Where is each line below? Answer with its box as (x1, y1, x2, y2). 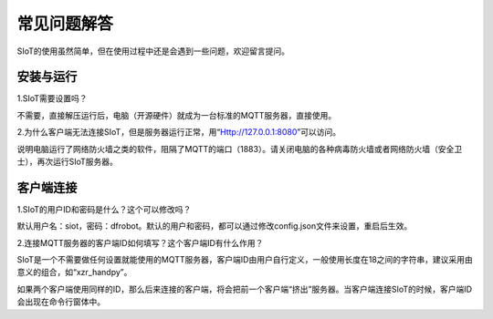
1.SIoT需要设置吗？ (16, 93, 88, 104)
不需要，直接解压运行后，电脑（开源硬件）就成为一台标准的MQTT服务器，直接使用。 (16, 109, 337, 120)
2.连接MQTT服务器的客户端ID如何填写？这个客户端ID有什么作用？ (16, 237, 264, 248)
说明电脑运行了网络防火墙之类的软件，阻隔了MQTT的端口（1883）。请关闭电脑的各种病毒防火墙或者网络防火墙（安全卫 (16, 143, 463, 154)
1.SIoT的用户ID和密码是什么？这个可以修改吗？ (16, 203, 192, 214)
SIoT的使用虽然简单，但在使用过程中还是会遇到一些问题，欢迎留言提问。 (16, 46, 290, 57)
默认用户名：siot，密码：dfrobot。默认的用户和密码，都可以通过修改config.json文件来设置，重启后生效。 (16, 221, 413, 232)
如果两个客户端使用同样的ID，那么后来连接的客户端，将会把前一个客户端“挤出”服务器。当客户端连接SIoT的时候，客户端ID (16, 283, 473, 294)
